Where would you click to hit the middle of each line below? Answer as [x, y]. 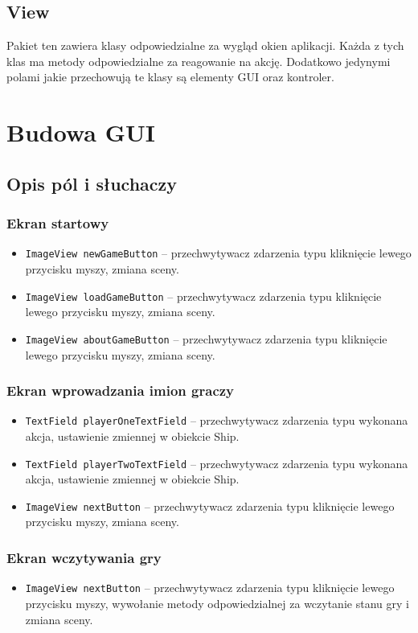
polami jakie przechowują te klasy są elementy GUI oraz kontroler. [170, 77]
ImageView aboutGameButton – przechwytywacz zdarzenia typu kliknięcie [206, 338]
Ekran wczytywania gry [84, 557]
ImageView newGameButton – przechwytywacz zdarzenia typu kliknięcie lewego [218, 253]
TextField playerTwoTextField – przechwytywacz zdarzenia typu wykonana [217, 463]
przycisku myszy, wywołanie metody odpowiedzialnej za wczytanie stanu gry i [217, 603]
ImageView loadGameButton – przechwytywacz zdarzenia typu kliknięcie [203, 296]
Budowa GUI [81, 132]
